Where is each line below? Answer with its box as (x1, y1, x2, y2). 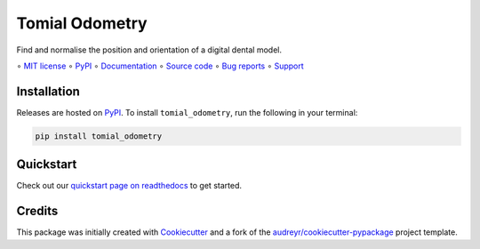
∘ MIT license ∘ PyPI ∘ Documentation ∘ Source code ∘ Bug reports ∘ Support (16, 60, 304, 71)
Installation (16, 84, 80, 99)
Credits (16, 204, 59, 219)
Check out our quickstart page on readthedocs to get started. (16, 181, 242, 191)
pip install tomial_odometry (35, 131, 163, 141)
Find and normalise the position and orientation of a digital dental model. (16, 44, 283, 55)
